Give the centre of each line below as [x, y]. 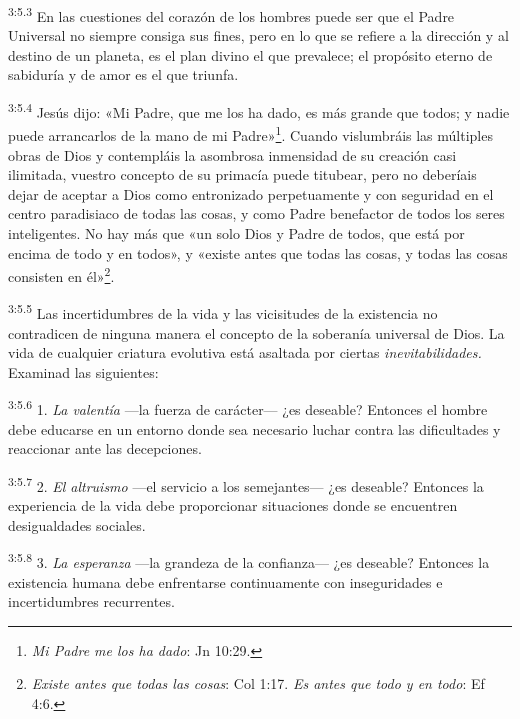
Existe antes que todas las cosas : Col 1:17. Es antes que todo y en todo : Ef [258, 683]
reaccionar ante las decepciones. [105, 448]
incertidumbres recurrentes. [91, 601]
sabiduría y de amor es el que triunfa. [123, 74]
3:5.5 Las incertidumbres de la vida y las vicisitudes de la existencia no [223, 311]
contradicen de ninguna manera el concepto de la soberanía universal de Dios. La [256, 332]
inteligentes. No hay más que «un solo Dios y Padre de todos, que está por [236, 232]
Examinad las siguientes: [83, 371]
